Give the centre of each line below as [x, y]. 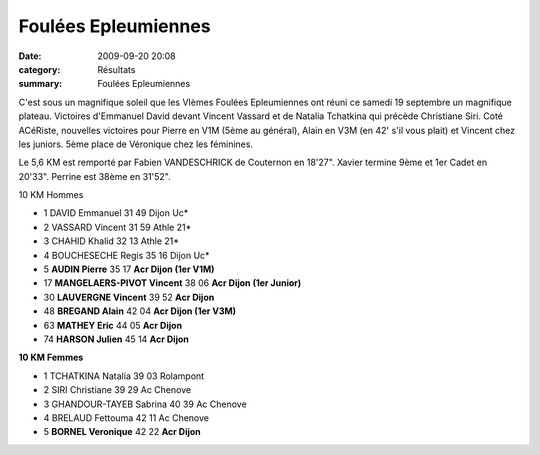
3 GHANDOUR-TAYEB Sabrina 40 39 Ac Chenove [145, 404]
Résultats [116, 69]
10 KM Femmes [51, 357]
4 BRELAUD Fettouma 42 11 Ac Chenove [126, 417]
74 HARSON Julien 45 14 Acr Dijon [116, 339]
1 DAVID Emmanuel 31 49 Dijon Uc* [116, 213]
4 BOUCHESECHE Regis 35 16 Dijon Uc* [126, 255]
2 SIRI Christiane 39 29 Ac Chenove [117, 390]
